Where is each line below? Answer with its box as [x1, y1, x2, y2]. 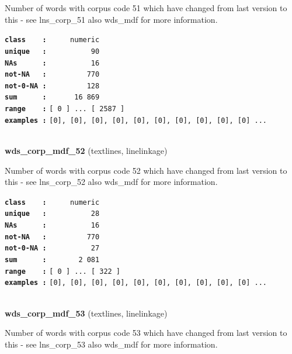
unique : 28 [5, 209, 100, 218]
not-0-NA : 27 [5, 244, 100, 253]
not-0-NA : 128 [5, 81, 100, 90]
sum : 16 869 [5, 93, 100, 102]
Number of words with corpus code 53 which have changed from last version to [5, 326, 287, 339]
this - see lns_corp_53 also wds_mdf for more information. [5, 338, 218, 350]
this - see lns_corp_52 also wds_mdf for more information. [5, 176, 218, 188]
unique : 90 [5, 47, 100, 56]
